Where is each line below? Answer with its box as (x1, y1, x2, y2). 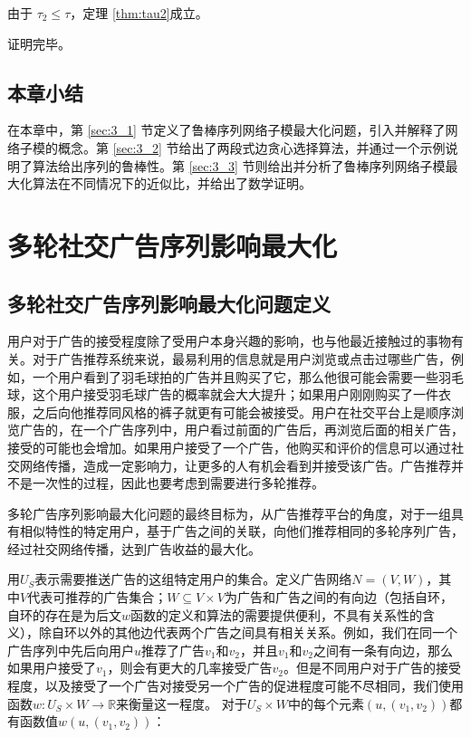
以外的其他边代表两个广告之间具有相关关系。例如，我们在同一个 (76, 623, 457, 642)
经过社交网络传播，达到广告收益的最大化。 (7, 539, 261, 558)
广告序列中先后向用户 (7, 640, 134, 659)
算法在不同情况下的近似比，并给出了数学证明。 (32, 174, 312, 193)
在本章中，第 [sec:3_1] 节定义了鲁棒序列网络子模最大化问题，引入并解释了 (7, 120, 446, 139)
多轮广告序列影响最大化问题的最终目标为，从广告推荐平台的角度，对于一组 (7, 503, 451, 522)
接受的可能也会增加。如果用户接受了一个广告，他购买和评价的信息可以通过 (7, 437, 451, 456)
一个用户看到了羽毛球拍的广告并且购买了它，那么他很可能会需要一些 (32, 367, 438, 386)
